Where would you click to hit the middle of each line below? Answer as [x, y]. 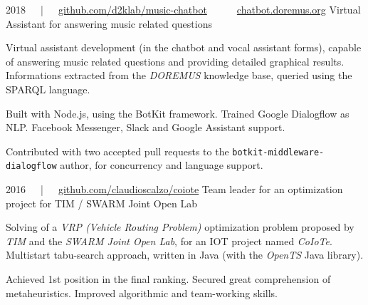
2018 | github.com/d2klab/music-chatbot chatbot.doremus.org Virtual [183, 9]
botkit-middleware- [278, 152]
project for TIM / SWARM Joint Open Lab [102, 203]
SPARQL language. [48, 89]
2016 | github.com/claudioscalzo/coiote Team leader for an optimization [174, 189]
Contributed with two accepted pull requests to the [117, 151]
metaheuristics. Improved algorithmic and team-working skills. [142, 293]
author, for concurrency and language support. [162, 165]
